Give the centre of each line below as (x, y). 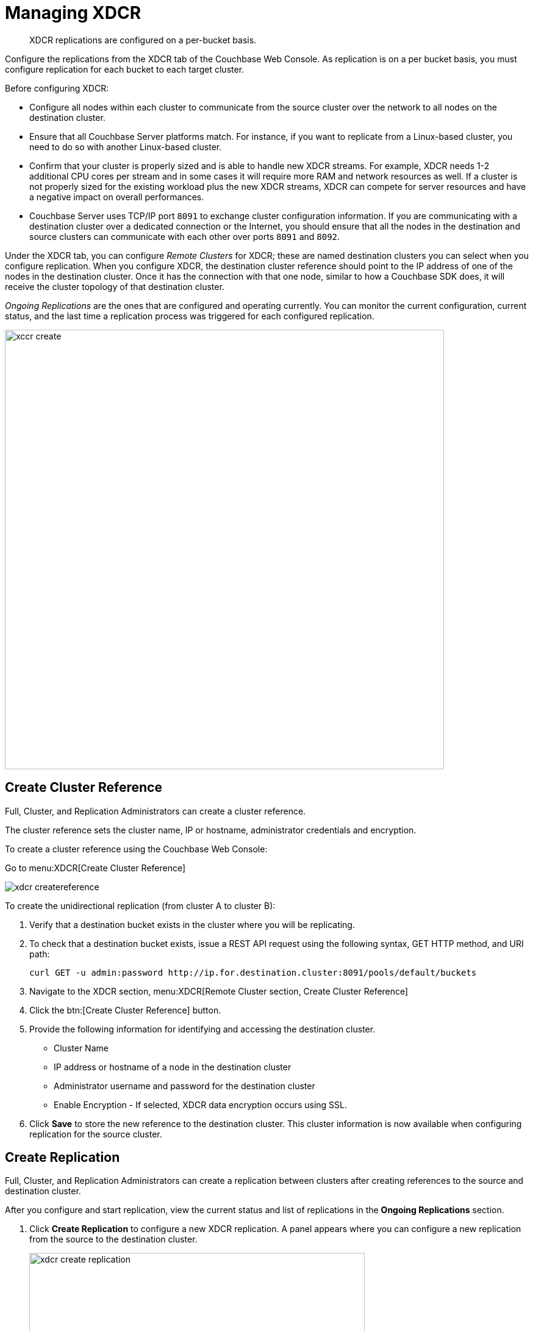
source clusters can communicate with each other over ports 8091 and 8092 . (185, 236)
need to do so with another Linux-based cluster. (126, 147)
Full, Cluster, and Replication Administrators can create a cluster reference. (156, 811)
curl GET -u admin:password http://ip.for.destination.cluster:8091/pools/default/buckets (253, 972)
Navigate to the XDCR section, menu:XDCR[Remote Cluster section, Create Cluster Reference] (219, 991)
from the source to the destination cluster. (113, 1239)
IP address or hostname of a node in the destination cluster (173, 1067)
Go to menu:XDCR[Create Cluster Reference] (95, 868)
